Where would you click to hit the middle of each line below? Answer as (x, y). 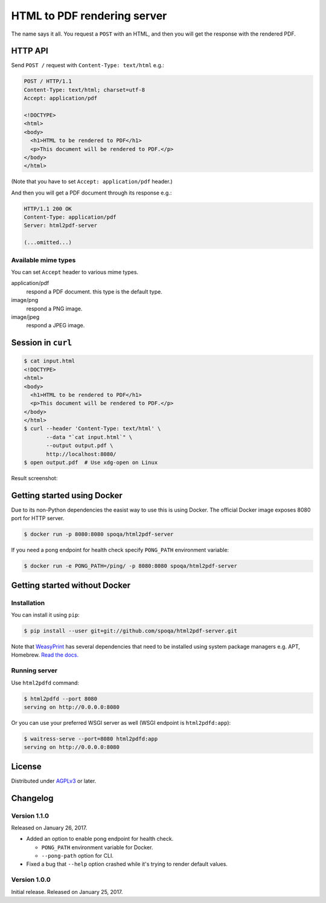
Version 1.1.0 (30, 815)
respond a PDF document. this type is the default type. (94, 291)
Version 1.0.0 (31, 880)
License (26, 766)
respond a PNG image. (54, 309)
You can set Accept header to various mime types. (75, 272)
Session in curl (42, 343)
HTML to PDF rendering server (89, 16)
